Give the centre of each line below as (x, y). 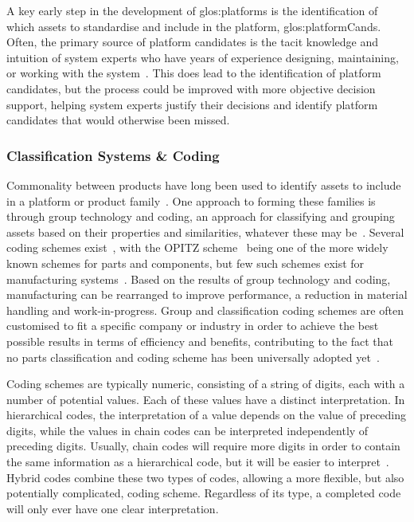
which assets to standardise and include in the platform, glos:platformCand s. (194, 26)
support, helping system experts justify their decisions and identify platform (192, 104)
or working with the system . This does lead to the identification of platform (194, 73)
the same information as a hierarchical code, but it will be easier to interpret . (198, 462)
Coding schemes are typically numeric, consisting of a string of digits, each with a (206, 384)
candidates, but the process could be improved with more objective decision (191, 88)
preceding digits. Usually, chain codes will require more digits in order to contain (203, 446)
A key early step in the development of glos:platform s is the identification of (192, 10)
